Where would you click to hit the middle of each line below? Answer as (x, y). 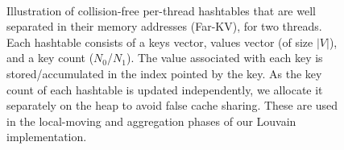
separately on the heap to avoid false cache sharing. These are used (172, 105)
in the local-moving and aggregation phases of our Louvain (151, 121)
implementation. (47, 137)
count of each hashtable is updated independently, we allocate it (165, 89)
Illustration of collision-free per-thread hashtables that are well (161, 10)
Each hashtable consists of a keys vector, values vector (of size (160, 42)
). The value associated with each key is (224, 58)
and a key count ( (50, 58)
